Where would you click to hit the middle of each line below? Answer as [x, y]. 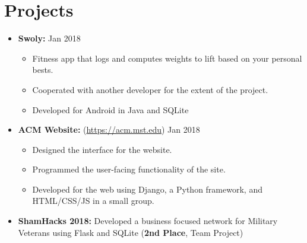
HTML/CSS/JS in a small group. [93, 201]
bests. [43, 70]
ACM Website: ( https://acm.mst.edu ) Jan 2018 [109, 130]
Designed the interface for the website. [102, 149]
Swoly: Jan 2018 [49, 38]
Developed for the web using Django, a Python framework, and [147, 189]
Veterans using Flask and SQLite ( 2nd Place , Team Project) [131, 232]
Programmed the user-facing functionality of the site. [129, 169]
